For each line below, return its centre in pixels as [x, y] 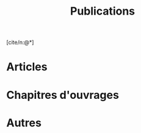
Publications [103, 11]
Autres [24, 123]
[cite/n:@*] [20, 42]
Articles [27, 67]
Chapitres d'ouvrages [63, 95]
